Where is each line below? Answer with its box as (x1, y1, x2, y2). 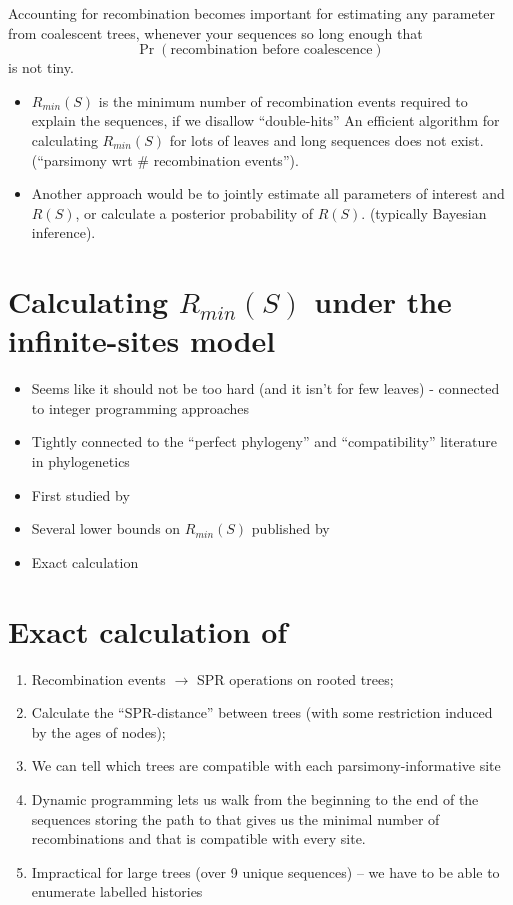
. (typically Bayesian (361, 202, 487, 223)
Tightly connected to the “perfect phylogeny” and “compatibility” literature (31, 431, 498, 452)
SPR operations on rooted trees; (196, 668, 394, 689)
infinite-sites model (8, 320, 276, 361)
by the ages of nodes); (31, 721, 166, 742)
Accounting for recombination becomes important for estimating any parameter (8, 3, 495, 23)
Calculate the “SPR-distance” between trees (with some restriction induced (31, 702, 493, 723)
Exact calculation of (8, 610, 288, 651)
